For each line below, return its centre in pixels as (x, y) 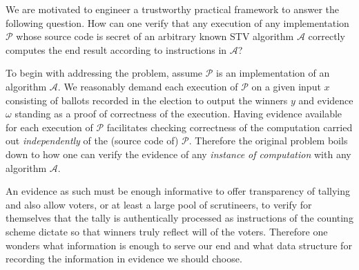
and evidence (326, 100)
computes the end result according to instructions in (116, 49)
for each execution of (49, 127)
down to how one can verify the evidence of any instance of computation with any (178, 154)
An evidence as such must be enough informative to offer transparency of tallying (178, 191)
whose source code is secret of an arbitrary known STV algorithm (155, 36)
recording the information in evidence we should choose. (124, 259)
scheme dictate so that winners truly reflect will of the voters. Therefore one (167, 231)
